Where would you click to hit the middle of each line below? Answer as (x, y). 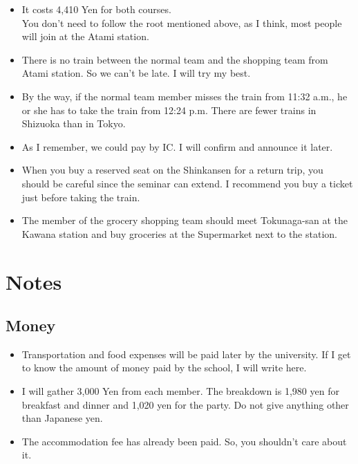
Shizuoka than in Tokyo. (74, 123)
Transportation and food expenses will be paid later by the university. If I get (186, 354)
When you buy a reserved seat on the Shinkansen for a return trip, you (172, 170)
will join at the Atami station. (85, 36)
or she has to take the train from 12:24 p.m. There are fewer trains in (169, 110)
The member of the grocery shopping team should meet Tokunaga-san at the (185, 220)
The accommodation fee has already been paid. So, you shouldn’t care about (184, 441)
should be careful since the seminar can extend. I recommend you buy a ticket (187, 183)
